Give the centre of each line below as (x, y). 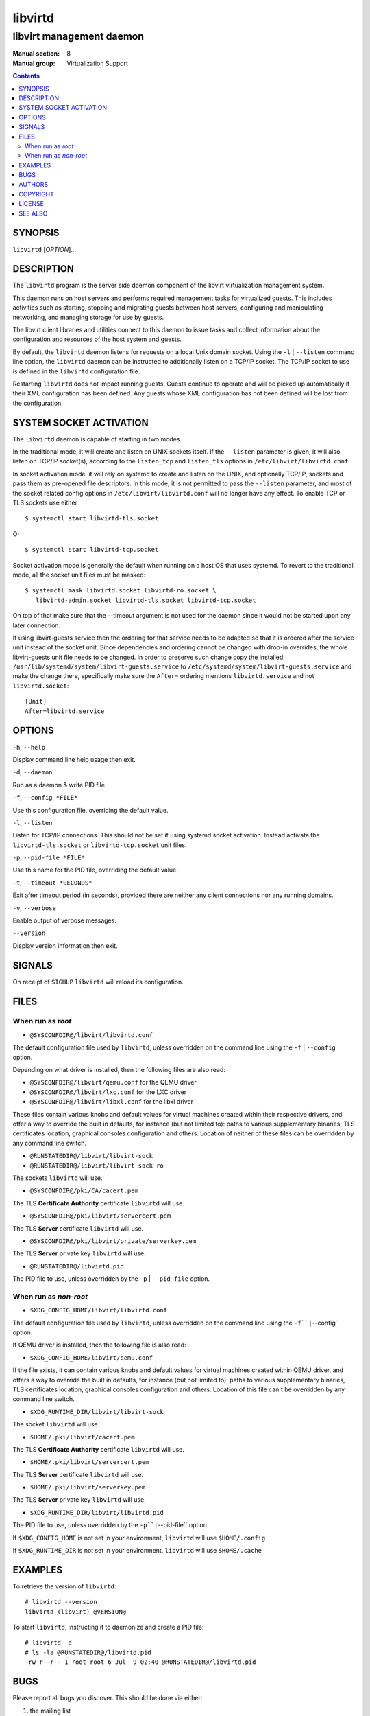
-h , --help (29, 747)
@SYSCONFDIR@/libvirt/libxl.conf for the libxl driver (111, 1102)
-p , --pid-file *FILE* (49, 857)
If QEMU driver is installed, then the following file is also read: (99, 1345)
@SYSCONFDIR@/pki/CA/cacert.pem (84, 1191)
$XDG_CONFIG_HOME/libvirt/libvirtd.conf (99, 1310)
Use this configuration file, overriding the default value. (90, 810)
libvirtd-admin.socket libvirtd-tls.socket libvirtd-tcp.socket (146, 600)
